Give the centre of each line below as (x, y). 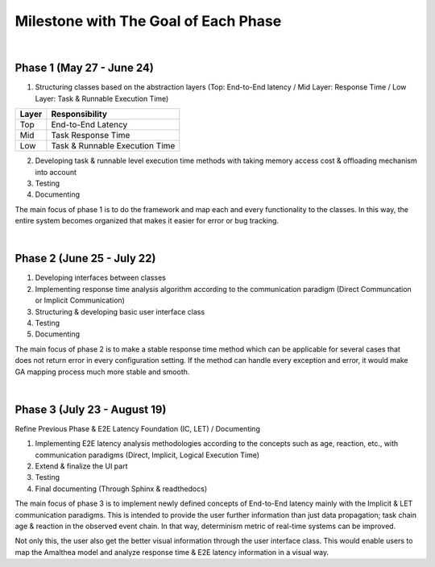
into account (56, 172)
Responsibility (79, 115)
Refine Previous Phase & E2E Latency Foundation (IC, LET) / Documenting (138, 428)
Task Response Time (91, 135)
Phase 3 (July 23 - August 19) (91, 409)
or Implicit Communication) (80, 300)
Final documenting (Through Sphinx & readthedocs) (121, 489)
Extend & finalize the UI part (81, 466)
